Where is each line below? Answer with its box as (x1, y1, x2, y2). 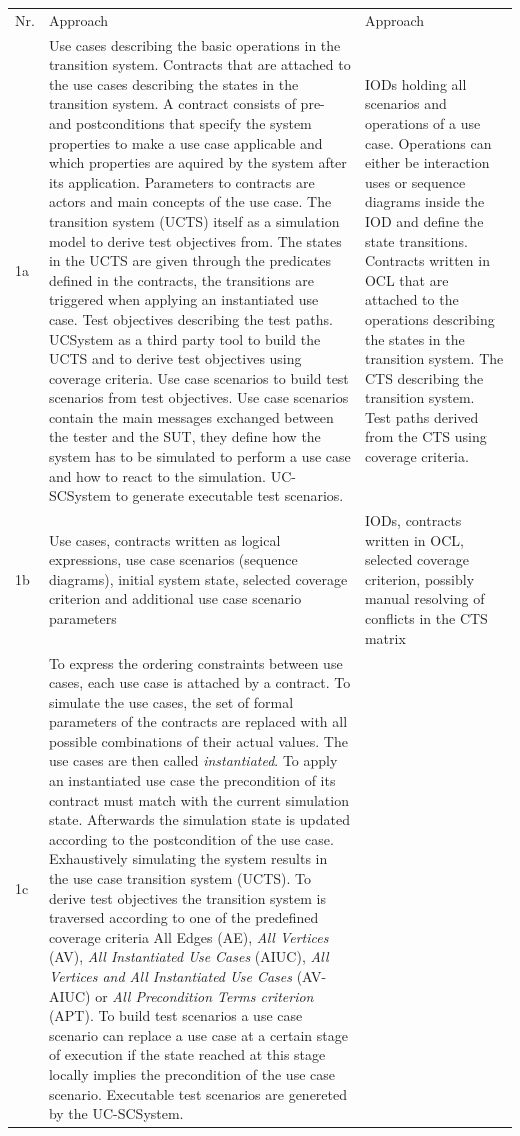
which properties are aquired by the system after (48, 152, 347, 173)
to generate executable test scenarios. (115, 485, 344, 506)
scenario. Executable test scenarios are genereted (48, 1083, 348, 1104)
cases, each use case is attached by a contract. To (48, 672, 351, 693)
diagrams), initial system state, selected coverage (48, 568, 348, 589)
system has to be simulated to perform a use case (48, 446, 351, 467)
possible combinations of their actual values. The (48, 730, 348, 751)
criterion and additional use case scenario (48, 588, 302, 609)
